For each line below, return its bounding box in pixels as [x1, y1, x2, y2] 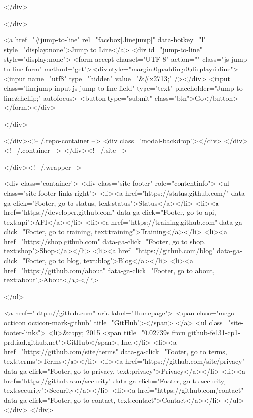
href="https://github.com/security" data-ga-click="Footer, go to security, [4, 375, 226, 385]
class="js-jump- [202, 54, 250, 64]
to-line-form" [4, 63, 42, 73]
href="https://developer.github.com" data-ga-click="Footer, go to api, [4, 207, 216, 217]
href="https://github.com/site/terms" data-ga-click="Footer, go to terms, [4, 346, 227, 356]
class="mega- [197, 308, 237, 318]
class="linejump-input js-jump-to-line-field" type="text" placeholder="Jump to [4, 83, 243, 93]
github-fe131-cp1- [188, 327, 241, 337]
